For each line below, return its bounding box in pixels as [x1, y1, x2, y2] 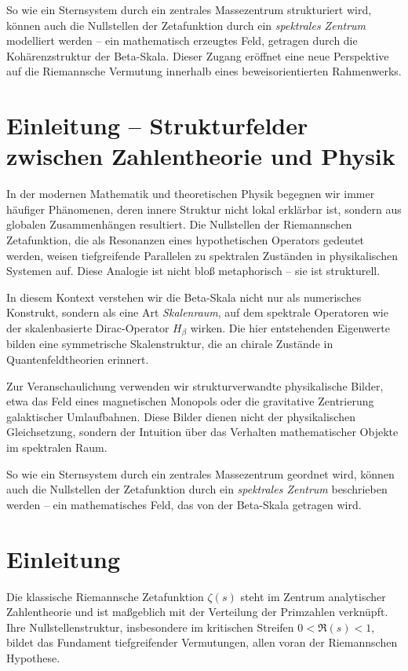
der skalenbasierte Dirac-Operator [6, 320, 169, 336]
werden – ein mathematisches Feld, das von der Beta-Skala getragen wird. [6, 496, 362, 512]
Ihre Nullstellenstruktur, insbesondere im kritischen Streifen [6, 618, 294, 635]
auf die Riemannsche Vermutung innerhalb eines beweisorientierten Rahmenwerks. [6, 63, 402, 79]
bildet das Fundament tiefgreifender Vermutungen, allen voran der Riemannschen [6, 634, 398, 651]
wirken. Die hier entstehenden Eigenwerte [190, 320, 390, 336]
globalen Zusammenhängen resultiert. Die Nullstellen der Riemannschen [6, 216, 352, 233]
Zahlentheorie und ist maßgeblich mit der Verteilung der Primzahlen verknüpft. [6, 603, 388, 620]
